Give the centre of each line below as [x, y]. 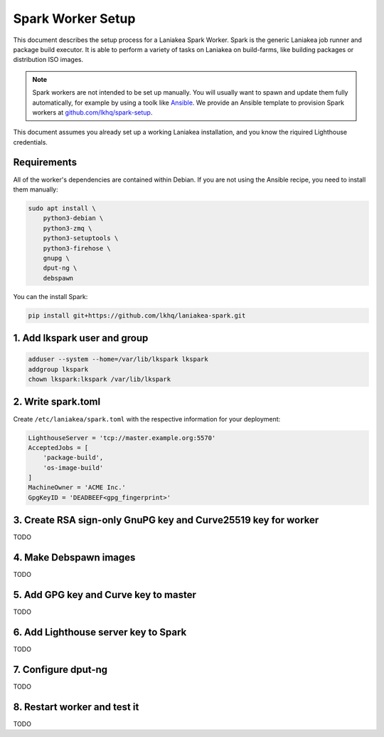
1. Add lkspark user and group [81, 338]
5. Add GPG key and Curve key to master [105, 595]
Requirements [45, 163]
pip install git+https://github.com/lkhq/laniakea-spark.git [137, 315]
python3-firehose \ [77, 248]
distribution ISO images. [48, 60]
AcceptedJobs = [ [58, 448]
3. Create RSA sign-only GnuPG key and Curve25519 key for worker [166, 520]
